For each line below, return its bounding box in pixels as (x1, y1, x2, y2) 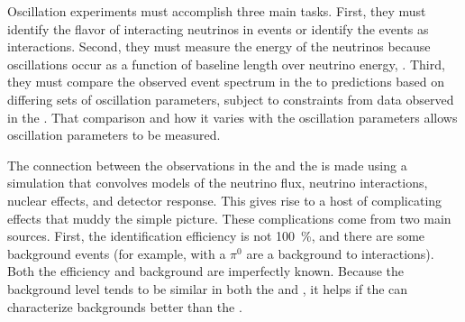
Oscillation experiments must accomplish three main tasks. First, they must (7, 2, 426, 20)
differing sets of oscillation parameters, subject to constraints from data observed (7, 89, 454, 108)
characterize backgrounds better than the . (7, 297, 242, 316)
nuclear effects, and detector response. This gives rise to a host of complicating (7, 190, 442, 209)
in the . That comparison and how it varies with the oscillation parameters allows (7, 107, 458, 126)
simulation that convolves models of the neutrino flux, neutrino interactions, (7, 173, 428, 192)
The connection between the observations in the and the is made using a (7, 155, 407, 174)
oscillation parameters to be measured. (7, 125, 221, 144)
